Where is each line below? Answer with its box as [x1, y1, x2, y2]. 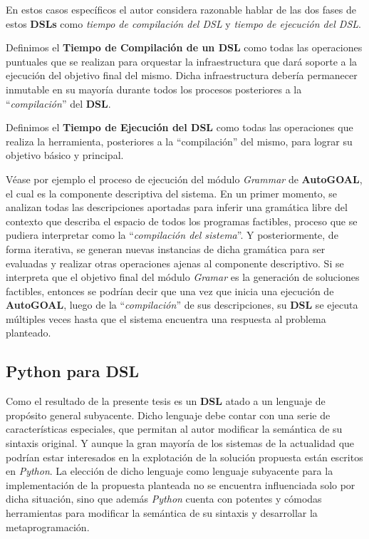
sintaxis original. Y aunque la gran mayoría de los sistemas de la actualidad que [6, 436, 355, 451]
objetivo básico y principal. [6, 148, 124, 163]
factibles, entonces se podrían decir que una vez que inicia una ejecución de [6, 283, 334, 298]
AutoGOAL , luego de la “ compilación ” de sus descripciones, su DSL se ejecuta [6, 297, 358, 312]
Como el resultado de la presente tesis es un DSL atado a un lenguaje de [6, 394, 326, 409]
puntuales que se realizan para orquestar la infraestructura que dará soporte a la [6, 53, 358, 68]
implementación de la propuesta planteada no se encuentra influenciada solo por [6, 477, 355, 492]
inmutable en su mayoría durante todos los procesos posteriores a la [6, 81, 302, 96]
